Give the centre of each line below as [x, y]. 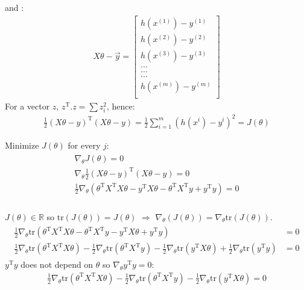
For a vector [27, 106]
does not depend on [57, 264]
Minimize [22, 145]
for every [84, 145]
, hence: [121, 106]
